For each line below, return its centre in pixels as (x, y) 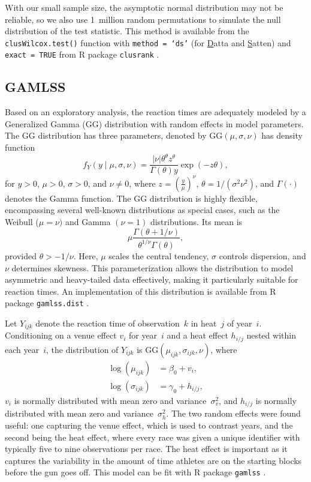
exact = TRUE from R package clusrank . (82, 54)
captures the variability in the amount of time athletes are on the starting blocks (153, 460)
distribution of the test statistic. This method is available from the (127, 31)
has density (282, 135)
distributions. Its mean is (196, 221)
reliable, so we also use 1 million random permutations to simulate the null (143, 19)
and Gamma (88, 221)
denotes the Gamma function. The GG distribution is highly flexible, (131, 198)
